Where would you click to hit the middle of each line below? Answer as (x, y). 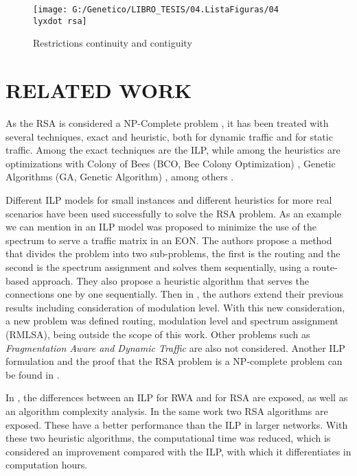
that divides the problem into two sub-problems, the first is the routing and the (173, 253)
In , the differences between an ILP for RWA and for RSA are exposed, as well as (177, 397)
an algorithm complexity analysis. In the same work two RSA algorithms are (167, 410)
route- (325, 266)
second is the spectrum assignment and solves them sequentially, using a (158, 266)
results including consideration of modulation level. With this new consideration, (175, 307)
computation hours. (47, 465)
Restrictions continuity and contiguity (113, 43)
